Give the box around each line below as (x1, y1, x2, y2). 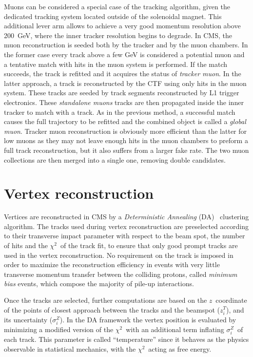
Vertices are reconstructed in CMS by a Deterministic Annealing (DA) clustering (4, 211, 249, 222)
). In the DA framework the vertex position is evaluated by (59, 314, 236, 324)
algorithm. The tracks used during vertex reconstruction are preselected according (4, 221, 249, 231)
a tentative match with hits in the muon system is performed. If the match (4, 59, 228, 69)
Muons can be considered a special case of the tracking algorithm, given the (4, 1, 230, 11)
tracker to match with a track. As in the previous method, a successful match (4, 106, 235, 117)
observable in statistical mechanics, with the (4, 343, 136, 354)
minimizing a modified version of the (4, 324, 114, 334)
